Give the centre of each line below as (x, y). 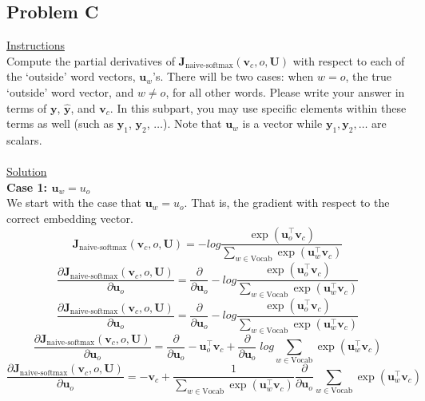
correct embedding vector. (70, 218)
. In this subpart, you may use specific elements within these (258, 107)
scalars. (24, 139)
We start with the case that (74, 202)
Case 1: (27, 187)
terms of (27, 107)
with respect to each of (349, 60)
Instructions (36, 45)
